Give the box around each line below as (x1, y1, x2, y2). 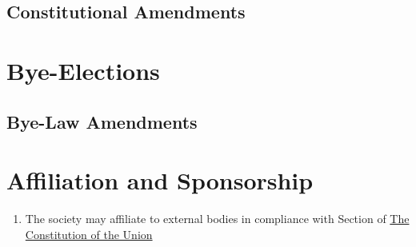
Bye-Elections (6, 54, 160, 86)
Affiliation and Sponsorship (6, 164, 314, 197)
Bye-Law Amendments (6, 109, 198, 133)
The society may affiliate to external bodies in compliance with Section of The (25, 210, 410, 227)
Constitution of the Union (25, 225, 153, 242)
